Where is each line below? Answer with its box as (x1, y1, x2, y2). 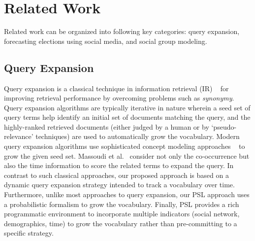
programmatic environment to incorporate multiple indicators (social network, (4, 208, 240, 219)
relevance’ (4, 131, 33, 141)
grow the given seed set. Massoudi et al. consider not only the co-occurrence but (4, 150, 250, 161)
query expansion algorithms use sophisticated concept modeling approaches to (4, 141, 245, 151)
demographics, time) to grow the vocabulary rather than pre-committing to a (4, 218, 237, 228)
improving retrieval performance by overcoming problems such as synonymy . (4, 93, 234, 103)
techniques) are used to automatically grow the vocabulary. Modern (35, 131, 240, 141)
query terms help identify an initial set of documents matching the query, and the (4, 112, 251, 122)
